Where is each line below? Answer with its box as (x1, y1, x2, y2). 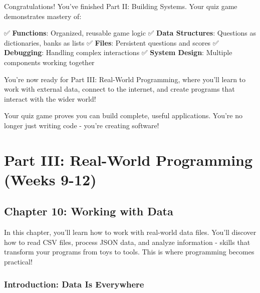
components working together (4, 57, 95, 67)
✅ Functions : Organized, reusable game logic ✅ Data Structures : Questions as (4, 28, 256, 38)
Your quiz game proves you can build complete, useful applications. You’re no (4, 110, 242, 121)
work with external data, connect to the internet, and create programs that (4, 84, 235, 94)
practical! (4, 256, 33, 267)
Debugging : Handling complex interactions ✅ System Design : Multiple (4, 47, 232, 58)
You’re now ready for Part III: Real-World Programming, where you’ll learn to (4, 74, 246, 84)
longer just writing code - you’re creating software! (4, 120, 159, 130)
